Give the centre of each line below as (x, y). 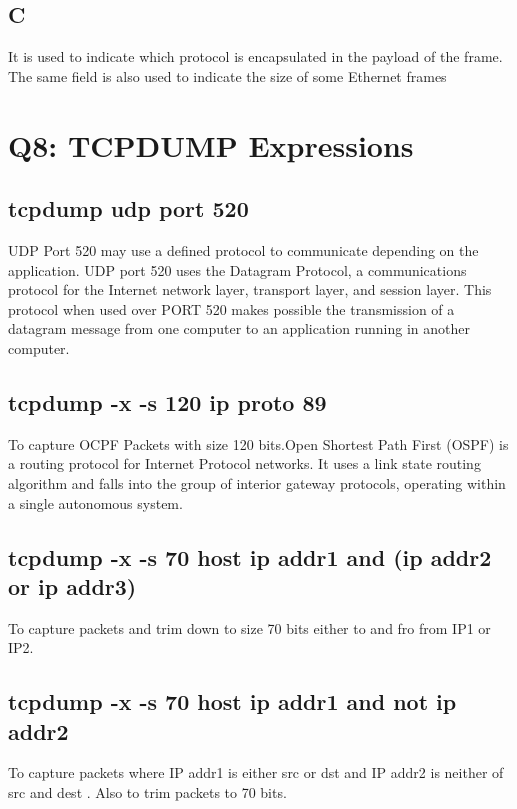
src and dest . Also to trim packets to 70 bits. (147, 792)
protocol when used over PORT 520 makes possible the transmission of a (231, 308)
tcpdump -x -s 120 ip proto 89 (167, 401)
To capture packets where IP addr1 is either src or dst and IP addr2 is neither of (256, 772)
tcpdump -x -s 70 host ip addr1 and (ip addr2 (250, 556)
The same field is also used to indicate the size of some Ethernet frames (227, 75)
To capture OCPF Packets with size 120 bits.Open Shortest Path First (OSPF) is (258, 443)
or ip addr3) (72, 585)
